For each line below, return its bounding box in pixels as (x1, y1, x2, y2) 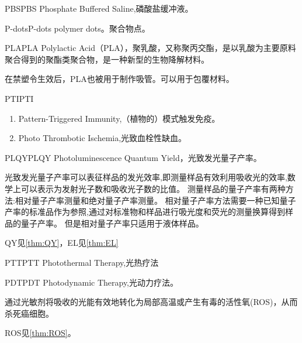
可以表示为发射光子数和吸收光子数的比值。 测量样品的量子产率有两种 (20, 182, 286, 194)
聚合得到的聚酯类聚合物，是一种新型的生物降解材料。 (5, 53, 209, 65)
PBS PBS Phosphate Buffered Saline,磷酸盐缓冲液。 (5, 2, 193, 14)
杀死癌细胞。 (5, 307, 54, 319)
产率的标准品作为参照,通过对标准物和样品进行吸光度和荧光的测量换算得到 (5, 205, 285, 218)
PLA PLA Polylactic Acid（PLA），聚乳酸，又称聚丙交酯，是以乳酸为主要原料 (5, 42, 296, 54)
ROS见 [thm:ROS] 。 (5, 327, 76, 339)
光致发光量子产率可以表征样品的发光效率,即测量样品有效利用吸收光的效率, (5, 171, 287, 183)
